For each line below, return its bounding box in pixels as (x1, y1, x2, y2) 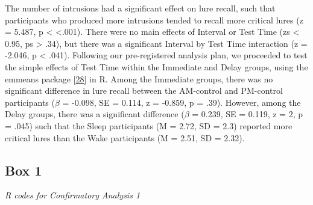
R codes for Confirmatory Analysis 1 (5, 189, 141, 201)
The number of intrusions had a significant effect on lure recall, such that (5, 2, 276, 14)
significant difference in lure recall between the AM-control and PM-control (5, 84, 283, 97)
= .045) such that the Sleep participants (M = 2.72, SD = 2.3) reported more (5, 119, 292, 132)
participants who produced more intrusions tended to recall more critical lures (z (5, 13, 303, 26)
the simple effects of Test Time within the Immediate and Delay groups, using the (5, 60, 308, 73)
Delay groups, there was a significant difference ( (5, 108, 185, 120)
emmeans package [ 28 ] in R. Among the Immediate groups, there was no (5, 72, 273, 85)
